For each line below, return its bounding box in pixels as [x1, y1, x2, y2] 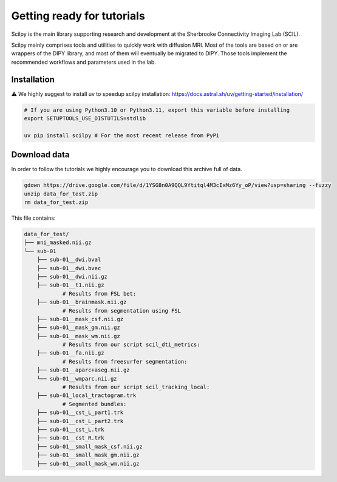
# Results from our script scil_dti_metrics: [62, 341, 200, 348]
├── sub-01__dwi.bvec [36, 265, 101, 271]
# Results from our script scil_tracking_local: [62, 384, 210, 391]
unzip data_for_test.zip [24, 190, 98, 197]
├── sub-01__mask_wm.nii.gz [36, 333, 121, 339]
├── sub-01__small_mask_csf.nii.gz [36, 443, 143, 450]
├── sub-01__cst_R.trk [36, 435, 104, 441]
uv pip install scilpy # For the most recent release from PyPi [24, 132, 220, 139]
